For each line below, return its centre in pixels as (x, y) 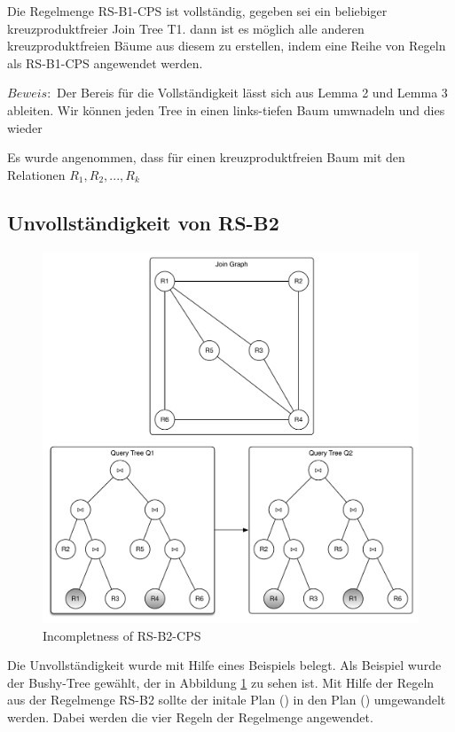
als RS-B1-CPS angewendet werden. (105, 62)
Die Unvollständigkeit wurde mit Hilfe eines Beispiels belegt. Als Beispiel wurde (224, 665)
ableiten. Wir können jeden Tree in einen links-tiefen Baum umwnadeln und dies (226, 109)
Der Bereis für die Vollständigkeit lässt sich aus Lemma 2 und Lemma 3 (252, 93)
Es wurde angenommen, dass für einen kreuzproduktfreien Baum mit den (206, 157)
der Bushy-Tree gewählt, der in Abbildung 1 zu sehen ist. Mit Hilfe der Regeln (221, 682)
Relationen (36, 174)
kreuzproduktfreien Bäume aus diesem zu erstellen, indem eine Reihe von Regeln (227, 46)
